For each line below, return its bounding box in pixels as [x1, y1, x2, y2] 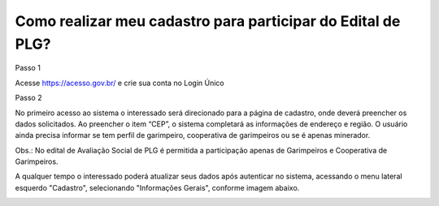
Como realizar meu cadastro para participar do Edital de [15, 12, 401, 30]
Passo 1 [15, 63, 41, 73]
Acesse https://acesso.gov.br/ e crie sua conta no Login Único [15, 78, 224, 88]
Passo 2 [15, 93, 42, 103]
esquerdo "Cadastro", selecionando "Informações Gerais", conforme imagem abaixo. [15, 182, 300, 192]
